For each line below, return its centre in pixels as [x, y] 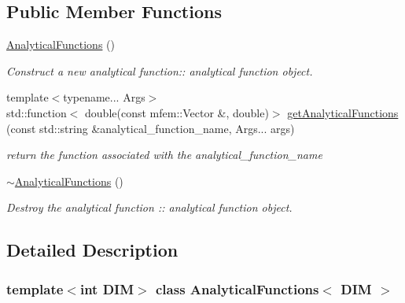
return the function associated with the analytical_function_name [164, 155]
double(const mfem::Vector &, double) [177, 112]
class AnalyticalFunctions [237, 288]
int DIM [107, 288]
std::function [37, 112]
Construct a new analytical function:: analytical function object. [160, 70]
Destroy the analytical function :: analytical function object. [149, 207]
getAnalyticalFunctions [343, 112]
